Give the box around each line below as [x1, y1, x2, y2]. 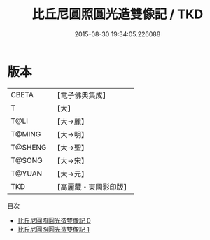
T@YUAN [10, 169, 43, 178]
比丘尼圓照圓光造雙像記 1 [17, 225, 90, 233]
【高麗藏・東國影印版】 [53, 182, 131, 192]
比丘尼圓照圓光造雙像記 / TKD [31, 6, 204, 22]
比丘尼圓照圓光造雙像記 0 [17, 216, 91, 225]
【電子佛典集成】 [53, 90, 110, 100]
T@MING [10, 129, 41, 139]
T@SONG [10, 155, 43, 165]
